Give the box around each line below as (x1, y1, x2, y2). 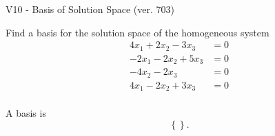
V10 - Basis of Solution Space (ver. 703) (6, 2, 174, 16)
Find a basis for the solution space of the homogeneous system (6, 25, 269, 39)
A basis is (6, 106, 46, 120)
